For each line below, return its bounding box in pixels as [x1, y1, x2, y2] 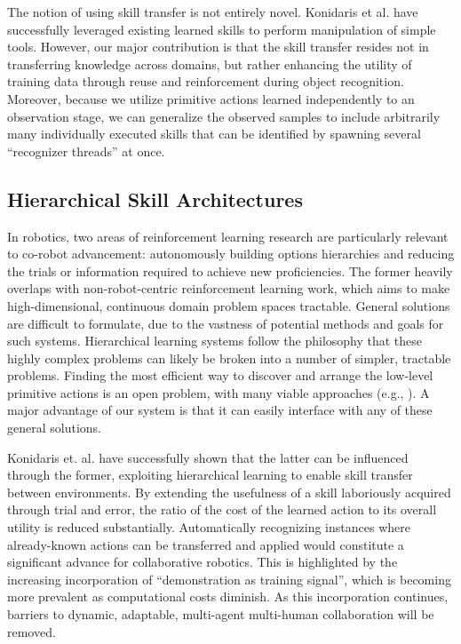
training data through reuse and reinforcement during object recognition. [7, 72, 404, 91]
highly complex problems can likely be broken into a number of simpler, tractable [7, 348, 451, 367]
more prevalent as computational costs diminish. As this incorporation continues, [7, 587, 449, 606]
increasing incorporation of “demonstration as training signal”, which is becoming [7, 569, 451, 588]
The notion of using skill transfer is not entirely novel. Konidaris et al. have [7, 3, 418, 20]
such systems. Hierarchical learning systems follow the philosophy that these [7, 331, 423, 350]
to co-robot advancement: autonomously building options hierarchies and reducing [7, 244, 455, 263]
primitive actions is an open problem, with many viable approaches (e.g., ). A [7, 383, 430, 402]
